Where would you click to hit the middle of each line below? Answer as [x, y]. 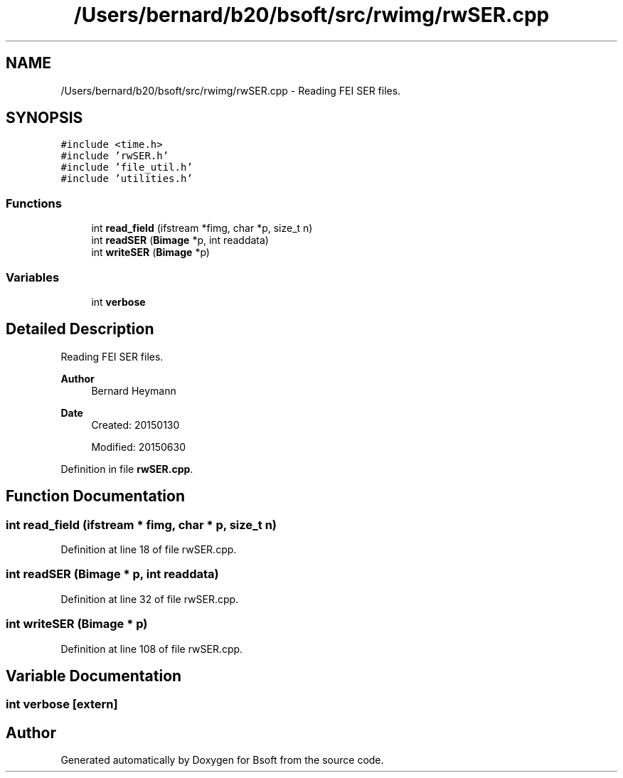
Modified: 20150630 [139, 447]
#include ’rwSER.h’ [115, 156]
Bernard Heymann [134, 390]
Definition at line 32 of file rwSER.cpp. [150, 599]
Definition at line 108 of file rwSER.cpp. [152, 649]
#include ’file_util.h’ [127, 167]
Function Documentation [95, 496]
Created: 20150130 [135, 425]
